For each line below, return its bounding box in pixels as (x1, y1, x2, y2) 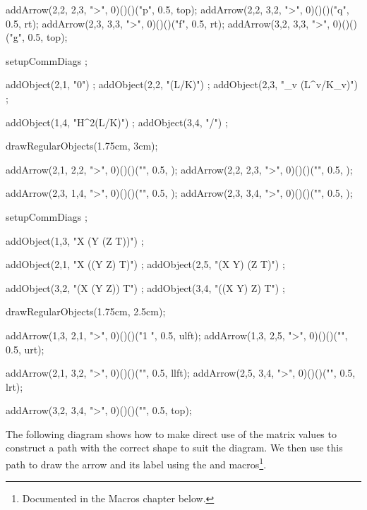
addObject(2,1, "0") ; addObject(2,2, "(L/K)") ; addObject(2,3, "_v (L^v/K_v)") (6, 77, 358, 92)
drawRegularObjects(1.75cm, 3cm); (6, 138, 158, 153)
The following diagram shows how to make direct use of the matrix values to (6, 426, 337, 441)
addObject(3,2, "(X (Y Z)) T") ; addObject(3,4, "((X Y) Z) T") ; (6, 280, 285, 295)
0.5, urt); (6, 341, 44, 356)
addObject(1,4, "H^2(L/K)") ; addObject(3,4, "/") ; (6, 114, 228, 129)
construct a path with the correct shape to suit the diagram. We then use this (6, 440, 343, 455)
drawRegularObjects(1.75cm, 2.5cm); (6, 304, 166, 319)
